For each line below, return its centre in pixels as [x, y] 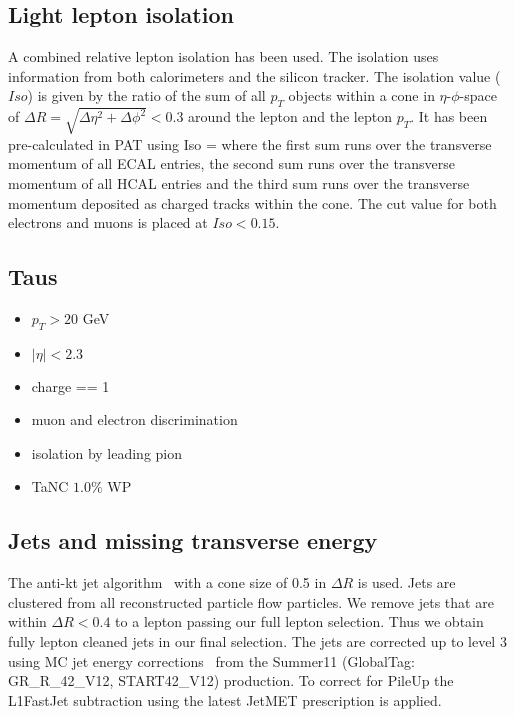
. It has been [449, 116]
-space [478, 95]
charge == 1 [70, 385]
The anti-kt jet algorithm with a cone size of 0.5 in [167, 582]
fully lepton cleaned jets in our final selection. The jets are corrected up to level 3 [257, 641]
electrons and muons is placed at [108, 222]
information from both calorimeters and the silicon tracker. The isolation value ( [254, 75]
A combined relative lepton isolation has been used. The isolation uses [223, 56]
